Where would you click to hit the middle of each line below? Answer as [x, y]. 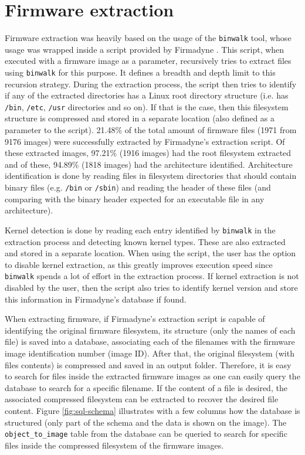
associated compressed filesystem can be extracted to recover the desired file [142, 399]
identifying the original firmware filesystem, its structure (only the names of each [150, 330]
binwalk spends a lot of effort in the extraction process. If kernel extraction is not [152, 276]
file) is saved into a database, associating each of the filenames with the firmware [150, 342]
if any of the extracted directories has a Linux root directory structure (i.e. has [147, 95]
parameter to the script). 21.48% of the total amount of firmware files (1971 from [151, 130]
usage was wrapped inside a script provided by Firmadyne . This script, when [145, 49]
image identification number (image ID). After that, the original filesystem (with [150, 353]
